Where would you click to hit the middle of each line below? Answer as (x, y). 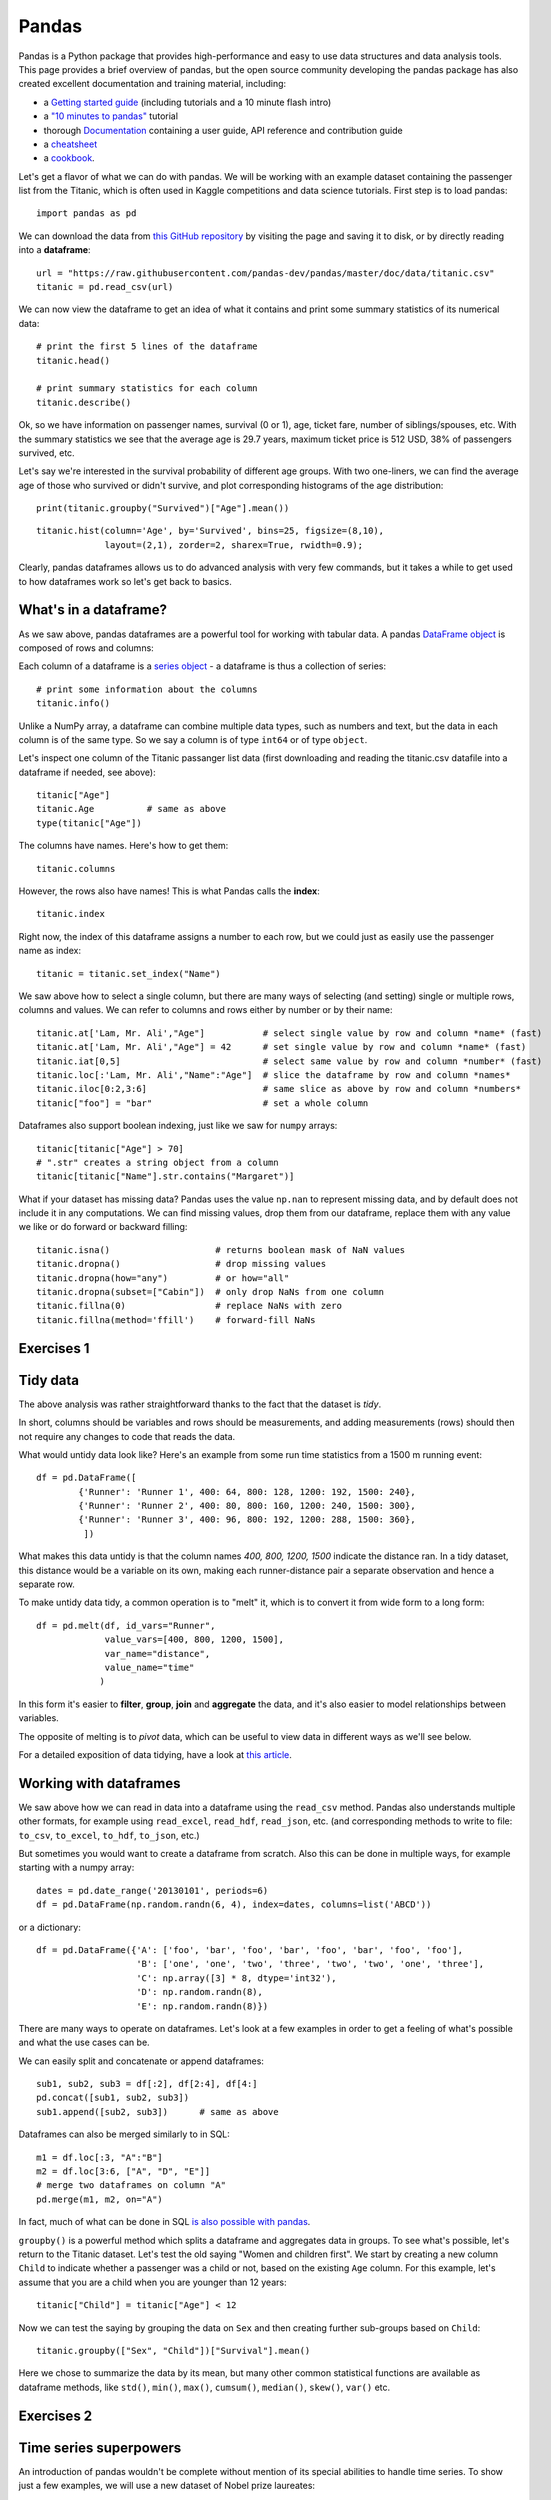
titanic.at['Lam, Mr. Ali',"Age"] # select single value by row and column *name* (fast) (289, 1033)
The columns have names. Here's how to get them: (123, 846)
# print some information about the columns (147, 689)
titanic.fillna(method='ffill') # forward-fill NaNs (176, 1319)
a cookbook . (69, 158)
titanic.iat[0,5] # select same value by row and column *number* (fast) (289, 1061)
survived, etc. (46, 452)
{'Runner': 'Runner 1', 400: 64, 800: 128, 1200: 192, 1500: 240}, (247, 1491)
